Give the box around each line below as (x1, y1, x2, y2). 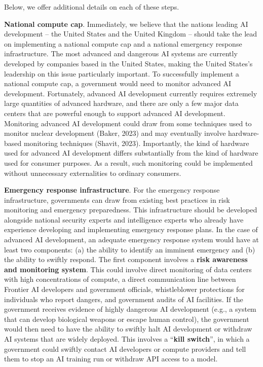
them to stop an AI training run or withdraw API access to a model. (4, 353, 218, 364)
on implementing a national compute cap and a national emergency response (4, 38, 242, 49)
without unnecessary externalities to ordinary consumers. (4, 167, 181, 178)
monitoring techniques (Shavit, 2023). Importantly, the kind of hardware (23, 137, 249, 148)
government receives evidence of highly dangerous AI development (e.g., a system (4, 304, 256, 314)
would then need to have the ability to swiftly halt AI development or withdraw (4, 323, 252, 334)
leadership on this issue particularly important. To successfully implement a (4, 68, 239, 79)
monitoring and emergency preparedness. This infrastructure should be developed (4, 204, 257, 215)
